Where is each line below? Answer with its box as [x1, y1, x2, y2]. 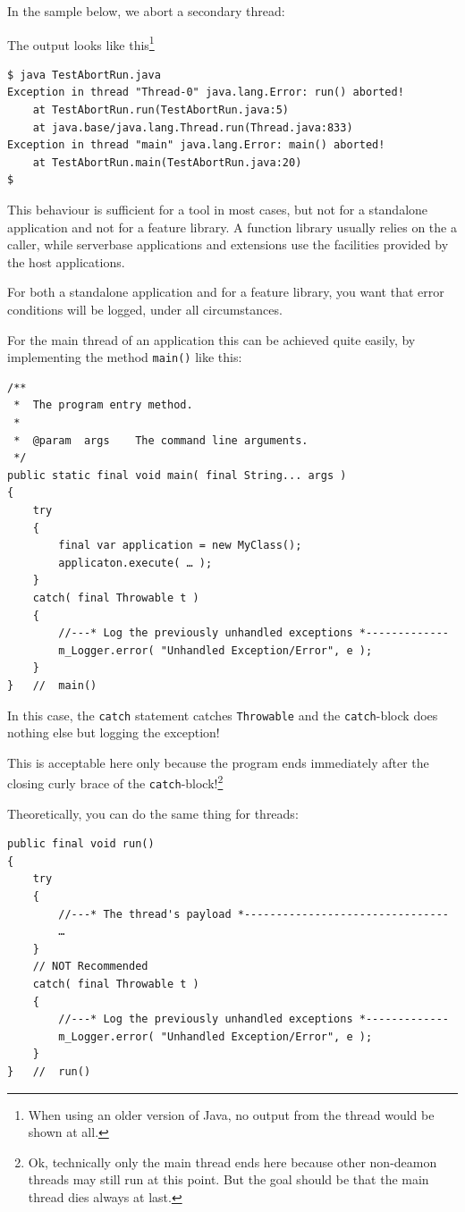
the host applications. [7, 252, 125, 271]
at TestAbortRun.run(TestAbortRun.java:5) [32, 104, 289, 117]
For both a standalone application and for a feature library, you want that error [7, 282, 444, 301]
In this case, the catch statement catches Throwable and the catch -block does [7, 705, 438, 724]
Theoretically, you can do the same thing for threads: [7, 804, 299, 822]
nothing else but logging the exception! [7, 723, 220, 742]
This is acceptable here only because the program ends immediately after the [7, 753, 429, 771]
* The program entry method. [13, 399, 193, 412]
